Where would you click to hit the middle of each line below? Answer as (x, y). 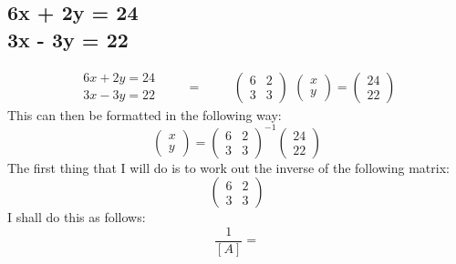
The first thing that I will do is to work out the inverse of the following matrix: (228, 167)
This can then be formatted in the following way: (145, 114)
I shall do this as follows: (77, 217)
